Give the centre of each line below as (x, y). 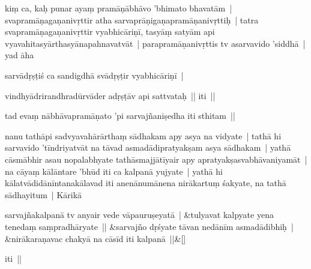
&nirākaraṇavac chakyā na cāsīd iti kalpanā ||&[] (95, 238)
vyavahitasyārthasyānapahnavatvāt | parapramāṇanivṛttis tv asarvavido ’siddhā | (155, 43)
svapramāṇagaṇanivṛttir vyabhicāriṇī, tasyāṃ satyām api (110, 32)
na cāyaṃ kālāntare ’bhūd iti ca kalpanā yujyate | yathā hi (114, 171)
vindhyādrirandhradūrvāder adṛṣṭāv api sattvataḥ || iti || (110, 95)
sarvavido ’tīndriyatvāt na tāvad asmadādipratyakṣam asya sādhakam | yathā (148, 147)
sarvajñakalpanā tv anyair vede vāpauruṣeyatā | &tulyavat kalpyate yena (139, 215)
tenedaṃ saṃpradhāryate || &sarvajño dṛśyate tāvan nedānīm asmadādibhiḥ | (149, 226)
